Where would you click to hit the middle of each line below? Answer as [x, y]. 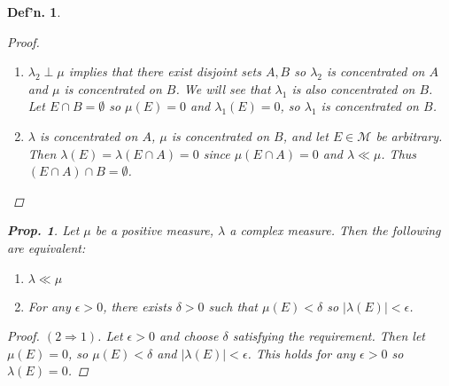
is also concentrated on [353, 88]
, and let [306, 135]
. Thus [399, 153]
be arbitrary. [409, 135]
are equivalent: [46, 247]
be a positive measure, [155, 230]
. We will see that [223, 88]
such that [233, 306]
